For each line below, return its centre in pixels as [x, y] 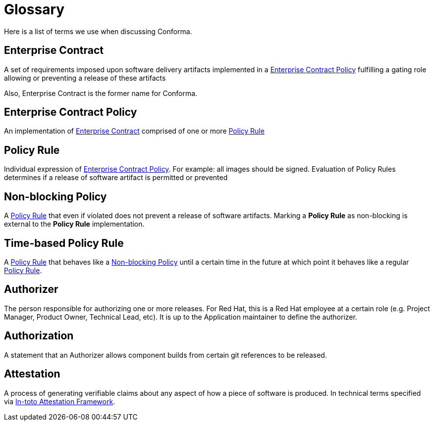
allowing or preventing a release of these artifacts [85, 78]
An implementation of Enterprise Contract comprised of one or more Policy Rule [134, 131]
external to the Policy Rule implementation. [74, 224]
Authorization [39, 336]
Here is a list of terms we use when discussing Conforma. [98, 31]
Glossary [34, 9]
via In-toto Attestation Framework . [60, 401]
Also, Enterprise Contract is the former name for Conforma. [101, 93]
